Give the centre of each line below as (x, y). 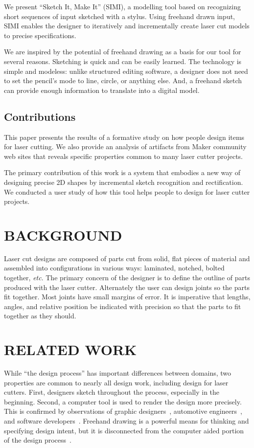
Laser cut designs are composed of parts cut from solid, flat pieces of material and (127, 258)
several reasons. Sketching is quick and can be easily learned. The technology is (123, 61)
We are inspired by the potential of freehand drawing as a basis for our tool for (123, 52)
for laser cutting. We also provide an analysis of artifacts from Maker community (125, 146)
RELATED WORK (70, 349)
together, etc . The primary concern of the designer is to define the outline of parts (127, 278)
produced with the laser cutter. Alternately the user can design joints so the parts (127, 287)
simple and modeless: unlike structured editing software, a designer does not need (126, 71)
